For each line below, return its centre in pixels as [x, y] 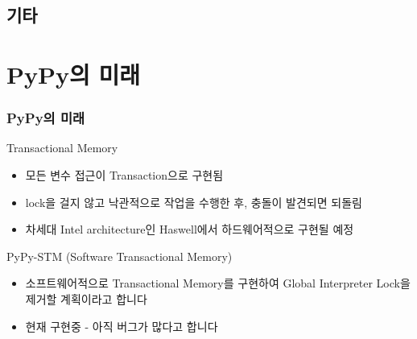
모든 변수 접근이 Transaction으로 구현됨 [124, 174]
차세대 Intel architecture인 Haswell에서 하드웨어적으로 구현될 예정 [190, 229]
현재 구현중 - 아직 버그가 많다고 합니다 [122, 326]
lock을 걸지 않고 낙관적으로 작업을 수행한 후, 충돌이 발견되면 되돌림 [194, 202]
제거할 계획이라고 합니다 [86, 298]
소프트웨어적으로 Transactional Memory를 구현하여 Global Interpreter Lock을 [218, 283]
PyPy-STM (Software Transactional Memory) [120, 256]
